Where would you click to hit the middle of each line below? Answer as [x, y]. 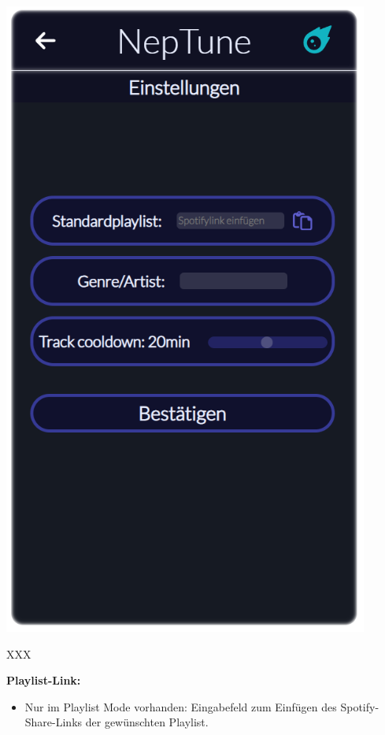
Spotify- [360, 706]
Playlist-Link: [44, 680]
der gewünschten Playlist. [147, 722]
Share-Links [54, 722]
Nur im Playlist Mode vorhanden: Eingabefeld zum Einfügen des [181, 706]
